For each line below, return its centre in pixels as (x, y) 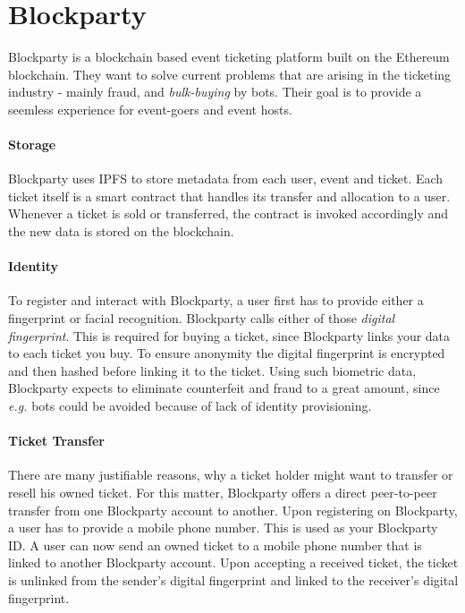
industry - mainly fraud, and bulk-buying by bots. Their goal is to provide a (215, 92)
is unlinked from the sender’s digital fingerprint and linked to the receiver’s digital (233, 579)
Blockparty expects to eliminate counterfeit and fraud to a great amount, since (224, 388)
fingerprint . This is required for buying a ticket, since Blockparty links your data (229, 335)
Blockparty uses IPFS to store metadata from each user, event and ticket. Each (226, 179)
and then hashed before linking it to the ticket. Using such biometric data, (212, 370)
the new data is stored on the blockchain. (121, 231)
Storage (32, 145)
